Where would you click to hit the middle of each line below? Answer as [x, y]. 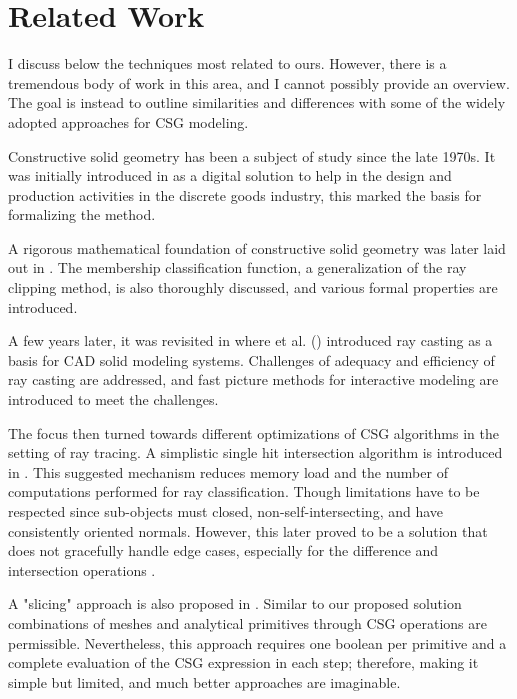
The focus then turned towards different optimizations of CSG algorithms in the [253, 432]
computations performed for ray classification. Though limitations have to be [244, 491]
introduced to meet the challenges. [113, 399]
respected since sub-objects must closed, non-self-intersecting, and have [226, 511]
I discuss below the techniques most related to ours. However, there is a [227, 63]
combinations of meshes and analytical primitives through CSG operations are [247, 622]
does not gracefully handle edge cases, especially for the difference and [223, 550]
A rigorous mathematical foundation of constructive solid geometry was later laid [257, 247]
